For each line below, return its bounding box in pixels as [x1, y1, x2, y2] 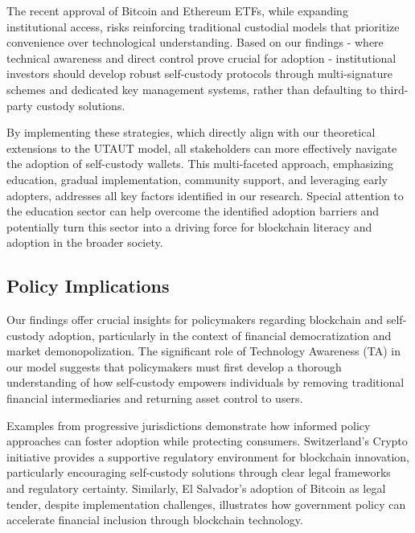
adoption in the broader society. [6, 234, 163, 251]
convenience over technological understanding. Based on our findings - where [6, 34, 384, 51]
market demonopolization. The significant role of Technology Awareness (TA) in [6, 342, 401, 359]
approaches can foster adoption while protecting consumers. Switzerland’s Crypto [6, 433, 408, 449]
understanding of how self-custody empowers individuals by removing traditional [6, 374, 405, 391]
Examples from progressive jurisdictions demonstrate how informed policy [6, 416, 371, 433]
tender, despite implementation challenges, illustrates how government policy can [6, 495, 406, 512]
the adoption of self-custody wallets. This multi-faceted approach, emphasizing [6, 155, 394, 172]
